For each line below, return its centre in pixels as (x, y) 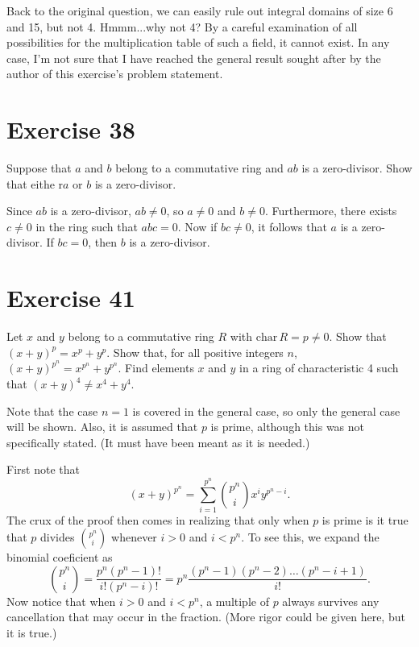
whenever (134, 537)
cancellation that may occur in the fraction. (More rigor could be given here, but (206, 617)
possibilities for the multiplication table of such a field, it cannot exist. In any (198, 42)
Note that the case (52, 411)
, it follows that (289, 226)
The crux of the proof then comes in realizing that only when (158, 519)
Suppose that (39, 168)
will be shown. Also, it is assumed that (102, 427)
